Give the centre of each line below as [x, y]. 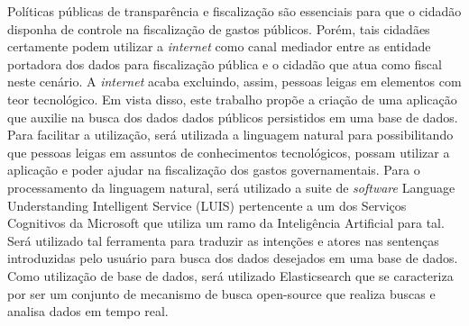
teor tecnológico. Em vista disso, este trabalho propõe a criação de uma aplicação [232, 99]
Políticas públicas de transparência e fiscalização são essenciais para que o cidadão [234, 11]
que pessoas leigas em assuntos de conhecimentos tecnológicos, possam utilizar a [229, 152]
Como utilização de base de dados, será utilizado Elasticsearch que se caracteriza [230, 275]
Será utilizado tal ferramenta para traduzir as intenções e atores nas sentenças [223, 240]
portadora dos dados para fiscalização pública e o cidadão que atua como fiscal [225, 63]
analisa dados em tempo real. [88, 311]
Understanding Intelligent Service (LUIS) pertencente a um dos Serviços [207, 205]
